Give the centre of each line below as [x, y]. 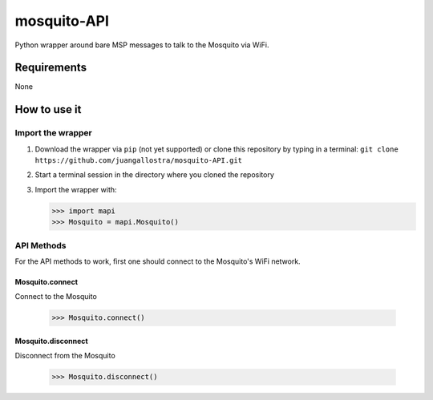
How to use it [48, 109]
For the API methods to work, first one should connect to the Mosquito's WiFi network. [158, 261]
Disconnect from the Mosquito [65, 356]
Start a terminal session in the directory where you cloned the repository [154, 175]
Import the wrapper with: [76, 189]
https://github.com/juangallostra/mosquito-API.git [139, 160]
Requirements [51, 68]
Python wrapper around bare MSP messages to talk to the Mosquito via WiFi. [142, 45]
